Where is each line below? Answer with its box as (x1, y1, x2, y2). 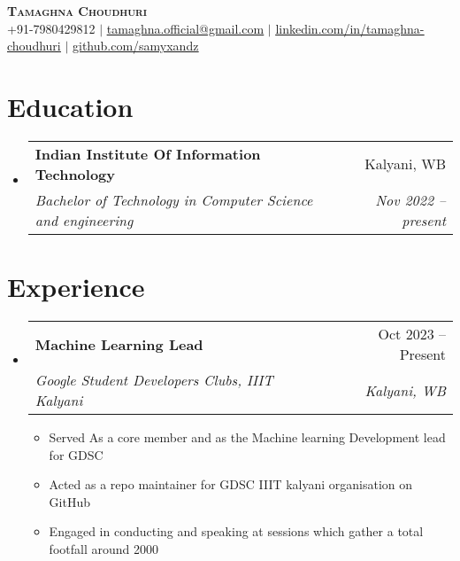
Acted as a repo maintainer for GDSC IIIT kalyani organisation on (49, 475, 413, 494)
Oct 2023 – (378, 323, 446, 345)
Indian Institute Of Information (34, 143, 261, 164)
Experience (7, 269, 145, 305)
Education (7, 88, 134, 124)
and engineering (34, 209, 134, 230)
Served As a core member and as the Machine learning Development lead (49, 428, 446, 447)
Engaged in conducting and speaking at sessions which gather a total (49, 522, 424, 541)
